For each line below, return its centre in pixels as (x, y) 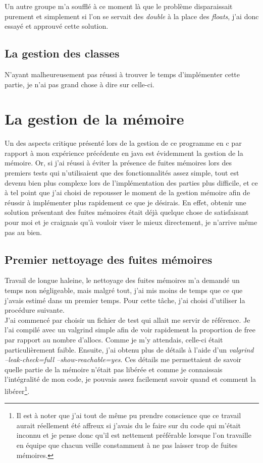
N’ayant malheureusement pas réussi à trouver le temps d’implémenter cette (122, 74)
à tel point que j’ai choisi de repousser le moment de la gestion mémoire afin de (127, 192)
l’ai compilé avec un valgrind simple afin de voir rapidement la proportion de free (130, 330)
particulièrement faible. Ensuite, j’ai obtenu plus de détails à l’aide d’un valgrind (129, 349)
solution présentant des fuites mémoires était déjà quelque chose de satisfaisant (127, 212)
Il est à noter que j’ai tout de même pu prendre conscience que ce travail (129, 415)
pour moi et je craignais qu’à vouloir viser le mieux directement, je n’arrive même (131, 222)
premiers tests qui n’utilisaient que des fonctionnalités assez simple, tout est (122, 173)
